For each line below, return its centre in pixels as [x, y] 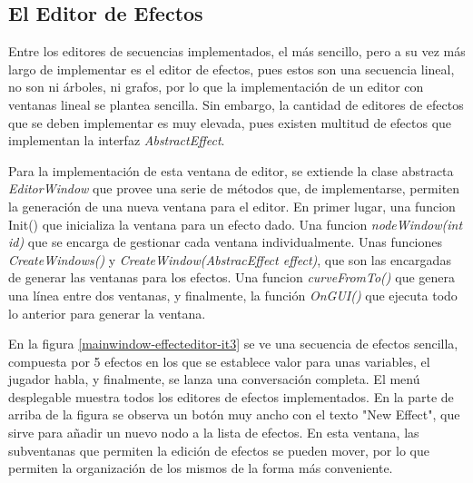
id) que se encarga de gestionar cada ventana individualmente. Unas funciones [226, 242]
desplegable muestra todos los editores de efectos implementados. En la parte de [231, 396]
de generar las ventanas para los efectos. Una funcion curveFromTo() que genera [232, 277]
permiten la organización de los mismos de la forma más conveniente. [201, 468]
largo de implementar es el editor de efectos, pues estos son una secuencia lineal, [232, 69]
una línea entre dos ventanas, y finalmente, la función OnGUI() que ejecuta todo [233, 295]
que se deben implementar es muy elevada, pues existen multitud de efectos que [230, 122]
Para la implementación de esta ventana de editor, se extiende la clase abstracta [231, 170]
